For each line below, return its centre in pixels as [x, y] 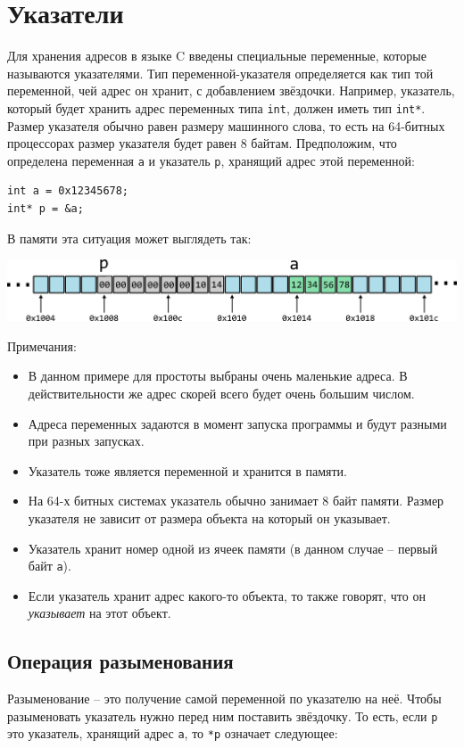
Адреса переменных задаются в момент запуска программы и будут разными [237, 423]
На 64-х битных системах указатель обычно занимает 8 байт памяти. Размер [236, 501]
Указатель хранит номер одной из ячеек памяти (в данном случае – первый [233, 548]
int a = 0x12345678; [68, 191]
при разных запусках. [86, 441]
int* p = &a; [46, 209]
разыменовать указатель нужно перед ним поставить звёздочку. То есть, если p [223, 715]
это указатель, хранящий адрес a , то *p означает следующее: [173, 733]
